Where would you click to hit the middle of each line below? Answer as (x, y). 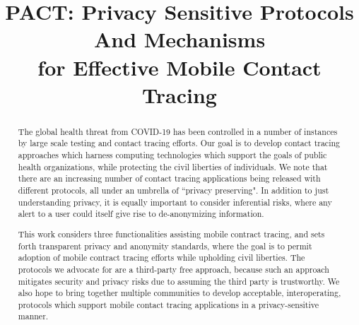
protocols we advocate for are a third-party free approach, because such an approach (173, 269)
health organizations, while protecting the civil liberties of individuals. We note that (173, 166)
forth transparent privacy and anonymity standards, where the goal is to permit (165, 246)
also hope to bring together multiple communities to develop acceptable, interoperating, (179, 293)
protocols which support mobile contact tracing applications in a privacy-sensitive (169, 304)
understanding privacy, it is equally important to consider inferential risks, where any (175, 202)
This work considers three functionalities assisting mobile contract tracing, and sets (171, 234)
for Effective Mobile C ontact (179, 67)
